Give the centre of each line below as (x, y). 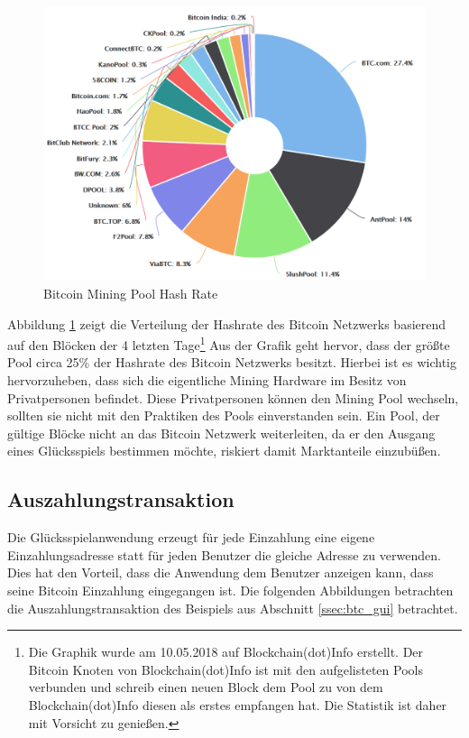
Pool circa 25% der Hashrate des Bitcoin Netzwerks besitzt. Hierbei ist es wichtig (232, 362)
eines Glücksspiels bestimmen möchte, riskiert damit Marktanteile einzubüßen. (224, 451)
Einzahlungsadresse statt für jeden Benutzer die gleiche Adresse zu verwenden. (224, 554)
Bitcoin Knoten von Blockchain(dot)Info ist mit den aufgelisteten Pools (225, 669)
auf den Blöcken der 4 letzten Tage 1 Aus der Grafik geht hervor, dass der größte (229, 343)
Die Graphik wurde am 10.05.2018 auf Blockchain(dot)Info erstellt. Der (226, 652)
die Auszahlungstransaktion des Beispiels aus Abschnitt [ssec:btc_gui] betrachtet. (233, 608)
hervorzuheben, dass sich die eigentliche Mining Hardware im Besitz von (207, 380)
